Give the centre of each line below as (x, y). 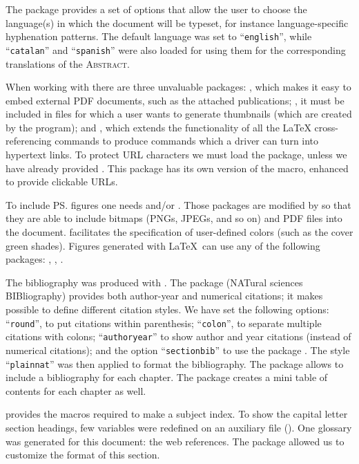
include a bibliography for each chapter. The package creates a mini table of (167, 377)
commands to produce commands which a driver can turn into (187, 141)
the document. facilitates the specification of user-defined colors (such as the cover (179, 232)
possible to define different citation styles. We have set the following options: (167, 309)
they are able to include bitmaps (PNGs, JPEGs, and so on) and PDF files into (174, 218)
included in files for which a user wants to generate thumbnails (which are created (179, 114)
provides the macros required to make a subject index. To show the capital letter (177, 414)
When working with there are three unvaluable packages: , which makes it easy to (178, 87)
